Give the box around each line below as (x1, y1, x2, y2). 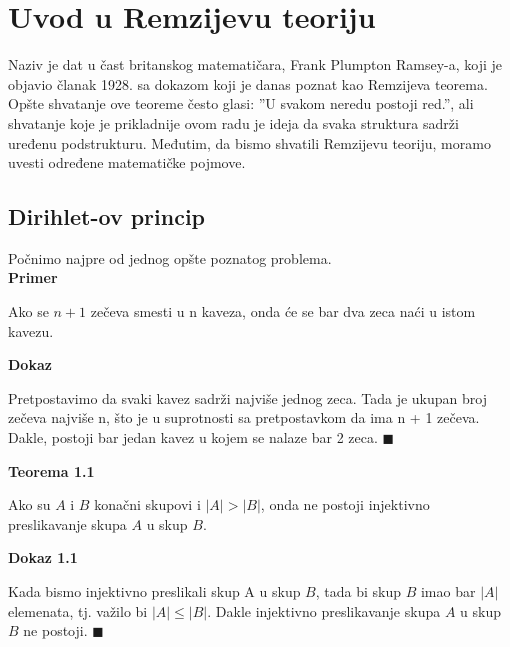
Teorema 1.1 (8, 460, 95, 481)
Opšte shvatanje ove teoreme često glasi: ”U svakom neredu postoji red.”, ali (8, 93, 474, 114)
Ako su (8, 494, 51, 515)
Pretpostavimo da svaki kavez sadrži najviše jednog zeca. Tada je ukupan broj (8, 387, 487, 408)
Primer (8, 267, 58, 288)
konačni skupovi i (94, 494, 201, 515)
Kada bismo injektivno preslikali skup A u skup (8, 581, 301, 602)
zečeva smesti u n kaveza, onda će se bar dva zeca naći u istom (90, 301, 476, 322)
